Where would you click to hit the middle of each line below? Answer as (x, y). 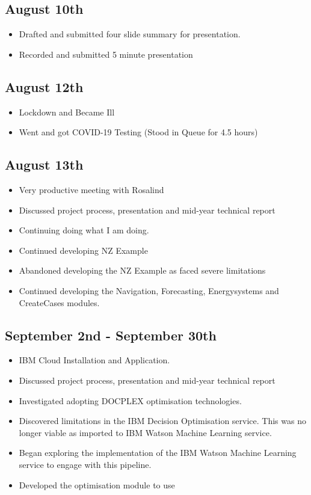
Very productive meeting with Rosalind (91, 189)
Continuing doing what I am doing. (84, 230)
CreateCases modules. (59, 302)
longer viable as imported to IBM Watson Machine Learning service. (145, 432)
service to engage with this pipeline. (85, 464)
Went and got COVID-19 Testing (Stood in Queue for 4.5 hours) (138, 132)
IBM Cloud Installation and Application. (94, 360)
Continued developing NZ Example (83, 250)
